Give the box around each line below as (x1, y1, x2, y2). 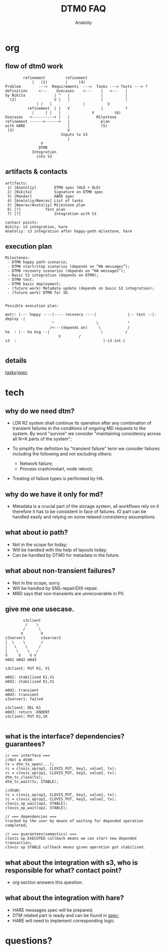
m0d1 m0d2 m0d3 (5, 657, 37, 663)
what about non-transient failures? (5, 567, 116, 575)
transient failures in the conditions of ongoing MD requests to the (12, 425, 146, 432)
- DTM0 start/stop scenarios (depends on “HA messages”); (7, 264, 130, 269)
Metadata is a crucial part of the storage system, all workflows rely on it (12, 503, 160, 509)
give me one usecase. (5, 605, 75, 614)
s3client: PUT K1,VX (5, 714, 48, 719)
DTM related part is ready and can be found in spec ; (12, 912, 120, 918)
